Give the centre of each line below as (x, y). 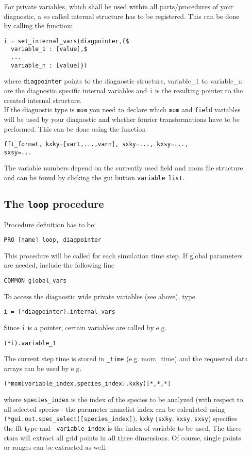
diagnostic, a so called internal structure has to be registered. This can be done (122, 16)
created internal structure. (43, 100)
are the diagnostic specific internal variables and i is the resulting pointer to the (123, 91)
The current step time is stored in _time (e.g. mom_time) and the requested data (126, 359)
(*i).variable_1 (30, 343)
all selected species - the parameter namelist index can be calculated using (115, 409)
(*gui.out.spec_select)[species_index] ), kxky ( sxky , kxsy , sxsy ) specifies (121, 418)
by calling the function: (38, 25)
